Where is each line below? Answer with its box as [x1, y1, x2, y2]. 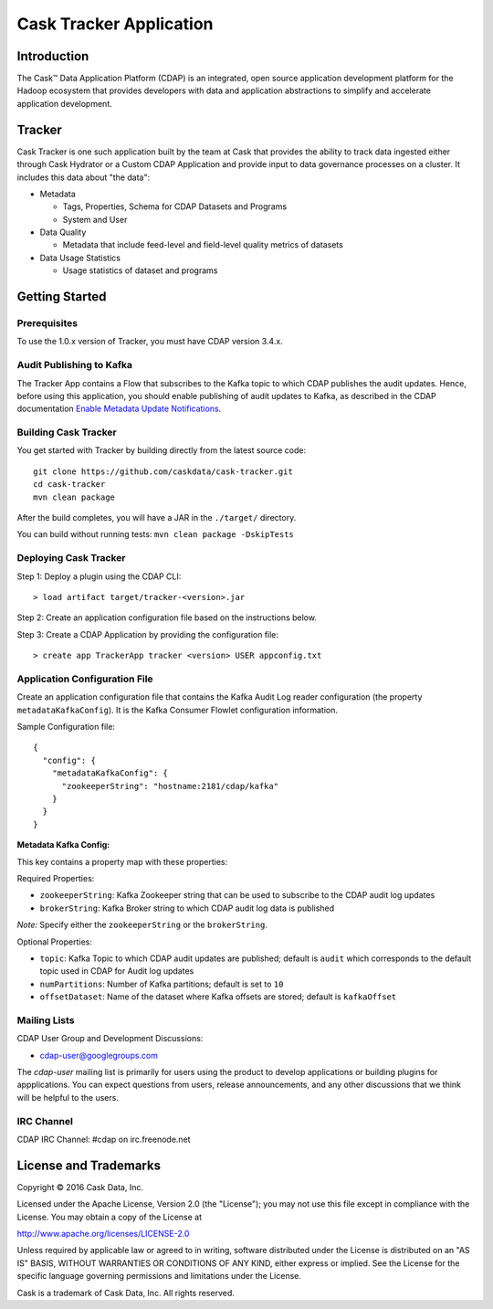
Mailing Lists [16, 1014, 75, 1027]
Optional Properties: [16, 936, 93, 947]
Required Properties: [16, 872, 95, 883]
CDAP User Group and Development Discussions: [16, 1033, 204, 1044]
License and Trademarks [16, 1157, 162, 1173]
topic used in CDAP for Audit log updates [39, 966, 194, 976]
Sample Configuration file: [16, 722, 116, 733]
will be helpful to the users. [16, 1092, 119, 1103]
